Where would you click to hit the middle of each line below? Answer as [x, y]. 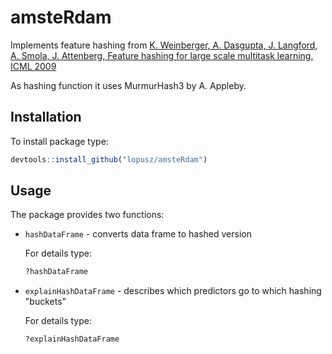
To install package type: [59, 141]
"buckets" [45, 302]
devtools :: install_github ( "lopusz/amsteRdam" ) [109, 159]
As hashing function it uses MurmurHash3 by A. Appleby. [128, 85]
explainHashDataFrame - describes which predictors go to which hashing [173, 291]
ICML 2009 [33, 66]
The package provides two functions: [87, 215]
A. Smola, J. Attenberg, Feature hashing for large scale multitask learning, [162, 55]
